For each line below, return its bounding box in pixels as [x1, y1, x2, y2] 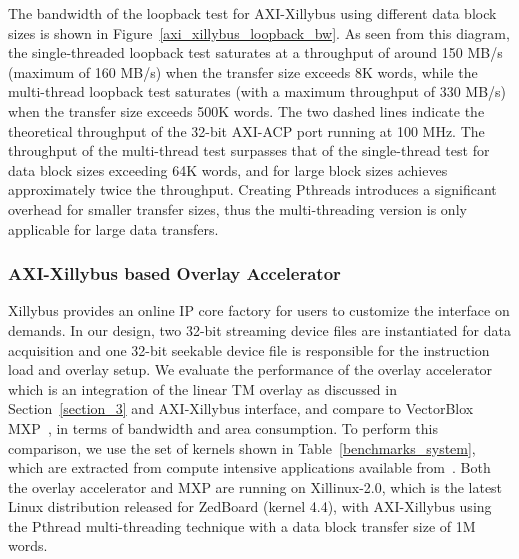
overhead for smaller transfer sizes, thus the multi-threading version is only [8, 198, 467, 219]
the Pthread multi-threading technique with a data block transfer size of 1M [8, 515, 476, 536]
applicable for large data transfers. [8, 218, 219, 239]
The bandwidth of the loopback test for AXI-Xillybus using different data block [8, 3, 497, 23]
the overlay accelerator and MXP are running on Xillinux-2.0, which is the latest [8, 476, 503, 497]
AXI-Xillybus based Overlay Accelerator [8, 261, 341, 286]
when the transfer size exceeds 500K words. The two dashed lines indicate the [8, 100, 485, 121]
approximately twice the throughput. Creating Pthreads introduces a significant [8, 179, 497, 200]
